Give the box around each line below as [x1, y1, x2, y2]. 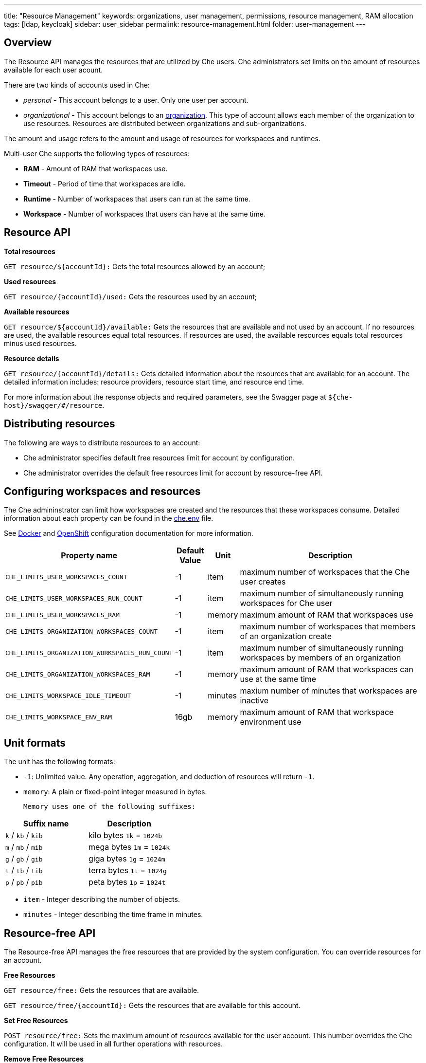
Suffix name [23, 819, 69, 829]
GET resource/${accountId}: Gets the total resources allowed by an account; [4, 262, 266, 271]
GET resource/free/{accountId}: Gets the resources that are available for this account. [4, 1001, 301, 1010]
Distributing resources [4, 418, 115, 430]
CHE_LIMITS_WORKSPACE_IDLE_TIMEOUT [5, 692, 131, 699]
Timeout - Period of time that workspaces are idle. [23, 179, 186, 188]
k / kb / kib [5, 830, 43, 841]
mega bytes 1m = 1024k [89, 842, 170, 852]
